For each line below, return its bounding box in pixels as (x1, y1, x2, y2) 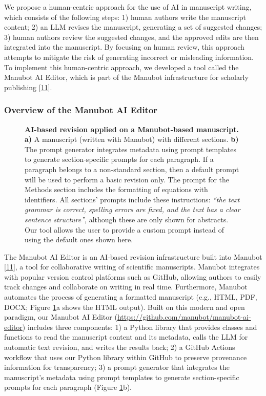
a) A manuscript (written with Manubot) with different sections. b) (25, 134, 239, 144)
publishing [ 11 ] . (4, 81, 52, 92)
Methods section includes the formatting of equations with (25, 184, 208, 195)
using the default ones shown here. (25, 234, 133, 245)
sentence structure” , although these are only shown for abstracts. (25, 214, 229, 224)
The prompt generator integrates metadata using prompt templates (25, 143, 237, 154)
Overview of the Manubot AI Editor (4, 103, 158, 116)
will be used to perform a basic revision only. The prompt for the (25, 174, 230, 184)
